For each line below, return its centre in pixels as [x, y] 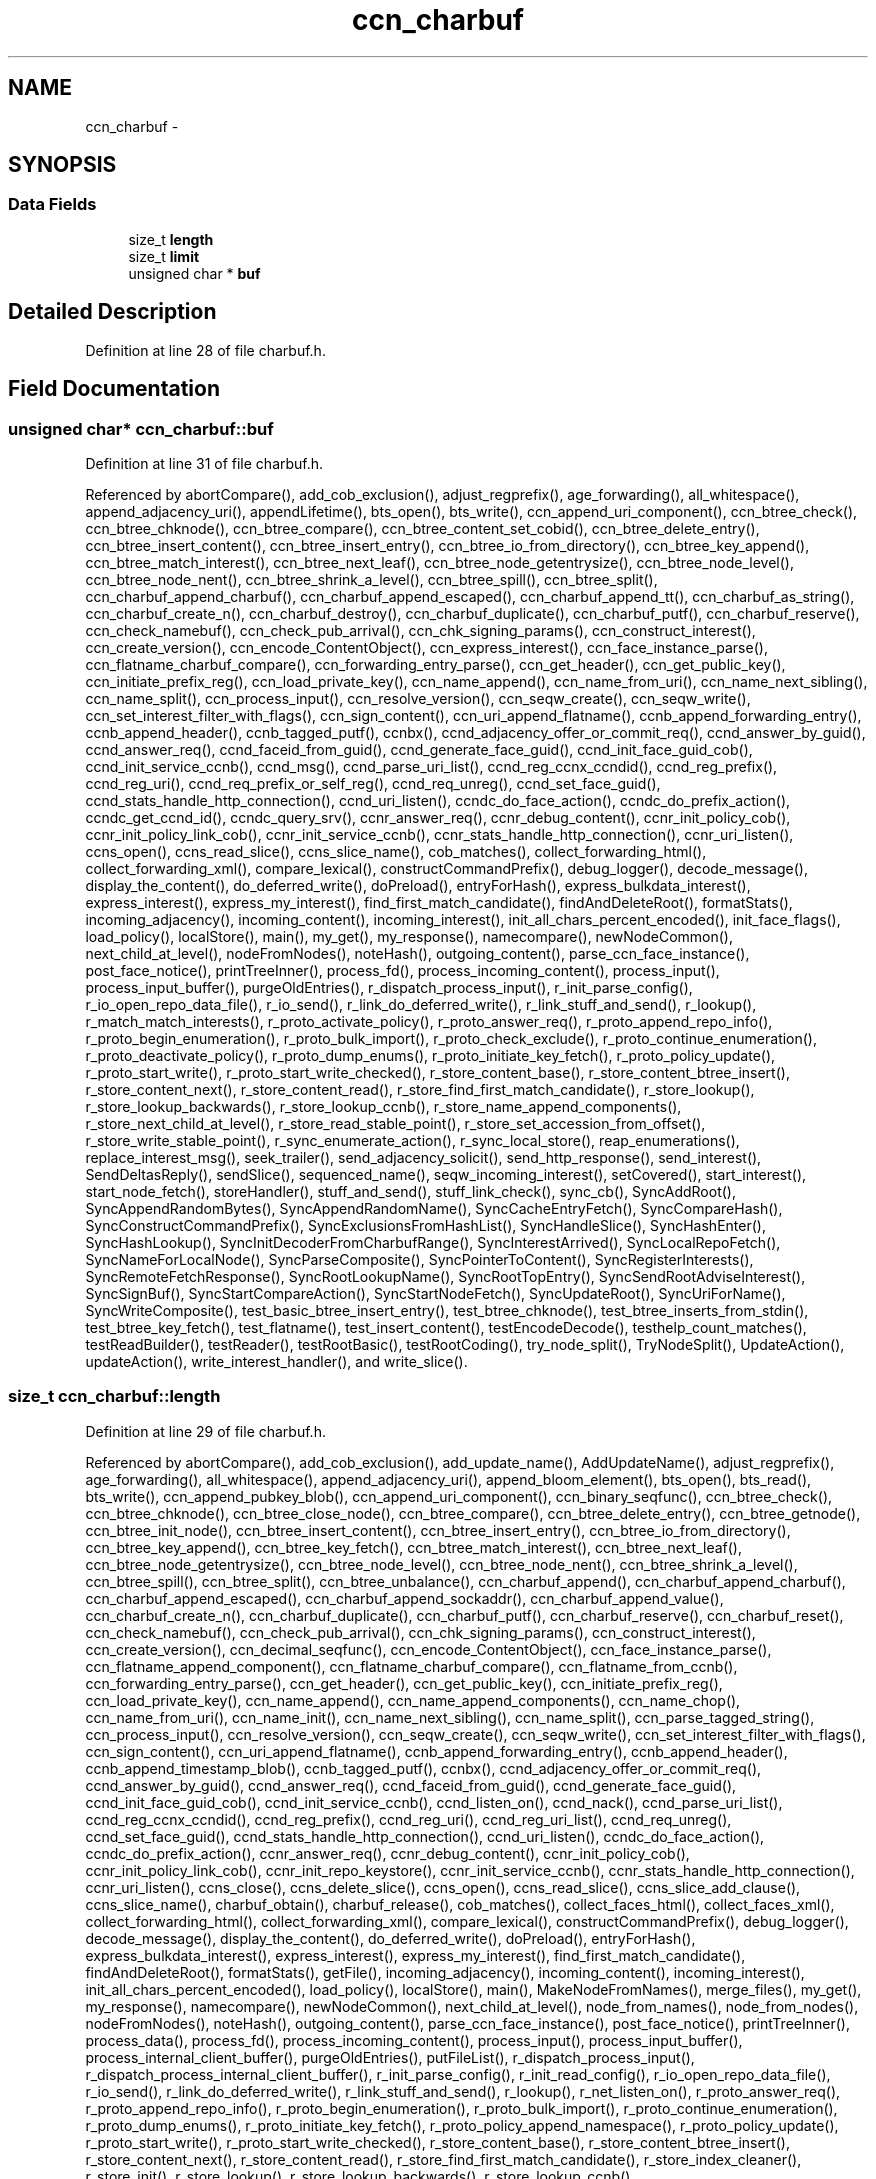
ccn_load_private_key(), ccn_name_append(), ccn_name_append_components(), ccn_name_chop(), [413, 1700]
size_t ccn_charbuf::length [114, 1396]
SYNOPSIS [62, 165]
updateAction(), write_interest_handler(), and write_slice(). [276, 1361]
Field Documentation [114, 389]
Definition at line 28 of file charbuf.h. [205, 350]
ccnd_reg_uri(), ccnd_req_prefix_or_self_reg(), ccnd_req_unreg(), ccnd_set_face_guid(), [373, 783]
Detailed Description [112, 312]
